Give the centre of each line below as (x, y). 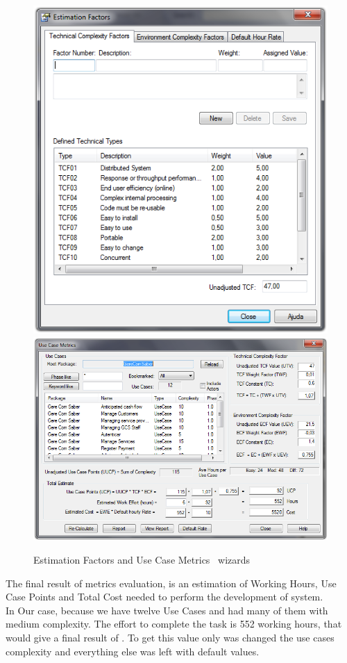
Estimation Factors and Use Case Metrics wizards (142, 559)
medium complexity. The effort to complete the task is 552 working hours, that (174, 624)
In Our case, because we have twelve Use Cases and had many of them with (167, 610)
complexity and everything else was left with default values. (133, 651)
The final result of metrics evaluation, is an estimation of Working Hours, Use (171, 583)
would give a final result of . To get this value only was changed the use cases (170, 637)
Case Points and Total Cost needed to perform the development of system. (164, 597)
